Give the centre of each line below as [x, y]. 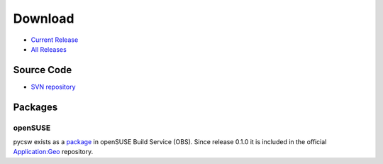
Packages [35, 107]
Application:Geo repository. [53, 152]
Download [44, 18]
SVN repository [53, 87]
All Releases [49, 49]
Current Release [55, 40]
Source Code [43, 70]
